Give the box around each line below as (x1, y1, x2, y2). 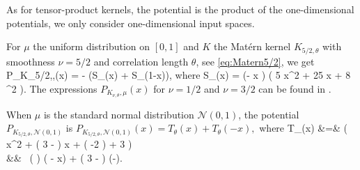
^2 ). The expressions (6, 81, 97, 95)
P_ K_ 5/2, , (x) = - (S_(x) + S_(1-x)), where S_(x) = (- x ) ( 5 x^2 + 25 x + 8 (6, 68, 351, 82)
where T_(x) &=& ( (259, 121, 348, 135)
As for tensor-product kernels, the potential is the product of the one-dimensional (6, 2, 354, 16)
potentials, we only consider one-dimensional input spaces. (6, 15, 255, 30)
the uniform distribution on (33, 39, 150, 54)
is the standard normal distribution (43, 107, 194, 121)
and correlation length (93, 54, 189, 68)
